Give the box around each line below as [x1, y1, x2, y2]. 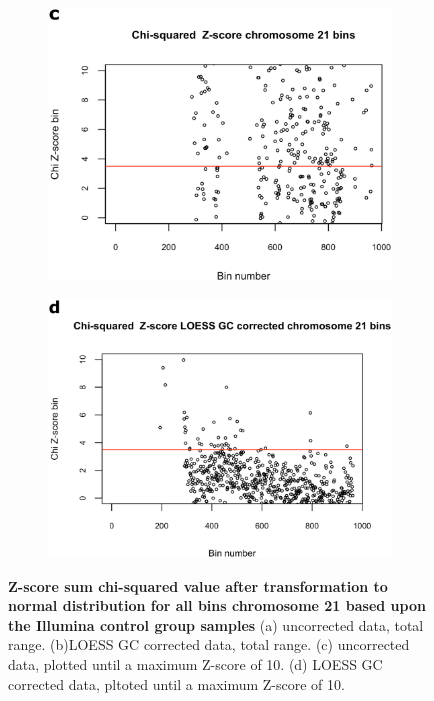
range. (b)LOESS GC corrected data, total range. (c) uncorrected [8, 634, 410, 655]
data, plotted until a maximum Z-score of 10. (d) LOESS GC [8, 654, 383, 675]
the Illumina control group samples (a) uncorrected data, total [8, 614, 424, 635]
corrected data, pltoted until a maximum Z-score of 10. [8, 673, 345, 694]
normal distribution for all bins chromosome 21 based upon [8, 595, 426, 616]
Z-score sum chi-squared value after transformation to [8, 575, 388, 596]
